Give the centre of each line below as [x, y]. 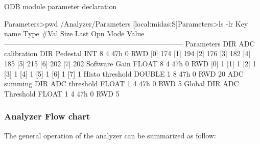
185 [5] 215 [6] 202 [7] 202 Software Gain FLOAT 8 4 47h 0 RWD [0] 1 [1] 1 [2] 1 [130, 63]
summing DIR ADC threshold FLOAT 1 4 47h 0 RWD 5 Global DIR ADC [122, 83]
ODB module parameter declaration [61, 6]
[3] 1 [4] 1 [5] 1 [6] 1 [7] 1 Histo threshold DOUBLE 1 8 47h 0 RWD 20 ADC [124, 73]
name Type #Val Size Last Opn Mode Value [74, 33]
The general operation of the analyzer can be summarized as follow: [110, 135]
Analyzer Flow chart [47, 116]
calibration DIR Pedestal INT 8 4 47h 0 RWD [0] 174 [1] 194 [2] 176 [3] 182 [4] [127, 53]
